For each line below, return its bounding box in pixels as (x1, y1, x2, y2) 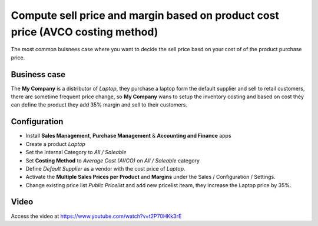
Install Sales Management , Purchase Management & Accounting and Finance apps (25, 132, 232, 139)
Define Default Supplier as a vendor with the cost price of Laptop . (25, 165, 185, 172)
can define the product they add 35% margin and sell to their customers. (11, 101, 188, 108)
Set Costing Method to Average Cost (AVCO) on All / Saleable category (25, 157, 200, 164)
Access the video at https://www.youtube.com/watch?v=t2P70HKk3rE (11, 212, 182, 220)
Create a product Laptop (25, 140, 85, 147)
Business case (11, 69, 66, 79)
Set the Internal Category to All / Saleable (25, 149, 127, 156)
